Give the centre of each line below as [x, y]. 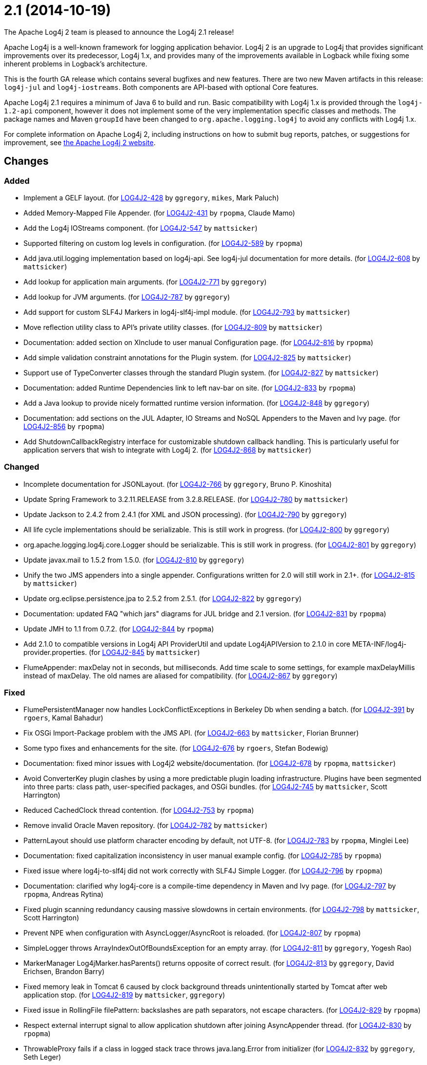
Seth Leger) [42, 1057]
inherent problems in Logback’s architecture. [76, 64]
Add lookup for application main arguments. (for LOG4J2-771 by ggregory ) [145, 282]
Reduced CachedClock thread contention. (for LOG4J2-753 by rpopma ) [139, 810]
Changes [26, 161]
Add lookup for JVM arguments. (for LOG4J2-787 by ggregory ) [127, 297]
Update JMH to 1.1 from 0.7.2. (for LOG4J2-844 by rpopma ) [119, 629]
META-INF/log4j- [379, 644]
